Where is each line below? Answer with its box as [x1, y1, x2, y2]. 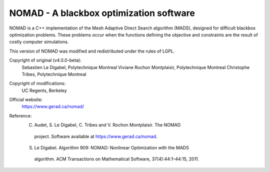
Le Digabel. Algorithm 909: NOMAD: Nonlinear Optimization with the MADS [34, 145, 189, 151]
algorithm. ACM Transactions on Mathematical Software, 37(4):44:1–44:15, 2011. [34, 156, 199, 162]
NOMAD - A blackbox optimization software [9, 7, 195, 18]
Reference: [9, 112, 32, 118]
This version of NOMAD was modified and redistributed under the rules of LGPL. [9, 48, 175, 54]
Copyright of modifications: [9, 80, 66, 86]
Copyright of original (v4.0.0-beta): [9, 57, 82, 63]
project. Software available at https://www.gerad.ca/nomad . [34, 133, 157, 139]
